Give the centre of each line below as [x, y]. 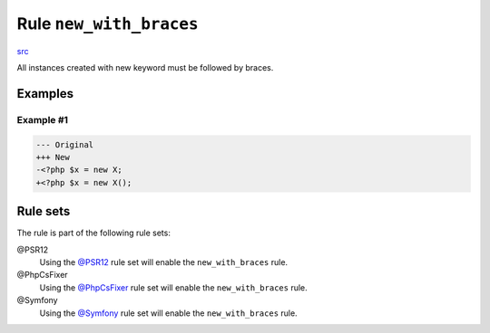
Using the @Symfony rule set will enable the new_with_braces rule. [169, 313]
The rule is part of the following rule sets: [94, 233]
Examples [45, 94]
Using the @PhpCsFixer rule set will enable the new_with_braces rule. [173, 287]
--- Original [65, 144]
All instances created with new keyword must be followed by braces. [145, 67]
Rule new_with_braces [108, 24]
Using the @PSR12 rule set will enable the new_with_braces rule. [164, 262]
